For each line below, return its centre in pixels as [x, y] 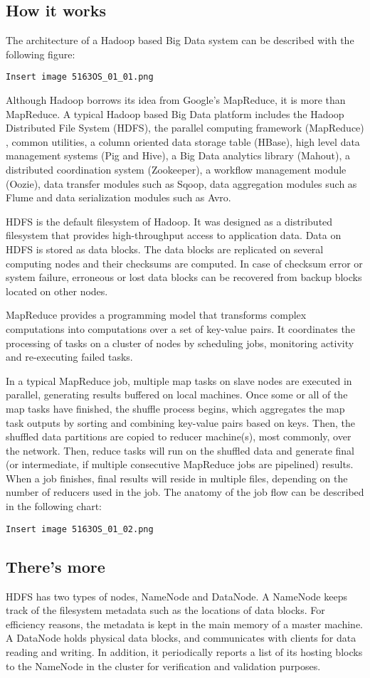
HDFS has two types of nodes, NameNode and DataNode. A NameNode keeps [176, 596]
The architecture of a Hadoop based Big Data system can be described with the [180, 40]
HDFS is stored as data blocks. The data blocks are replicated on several [165, 249]
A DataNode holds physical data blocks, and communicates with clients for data [181, 638]
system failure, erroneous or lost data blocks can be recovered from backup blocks [184, 277]
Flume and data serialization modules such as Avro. [118, 197]
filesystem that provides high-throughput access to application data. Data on [174, 235]
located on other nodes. [57, 291]
